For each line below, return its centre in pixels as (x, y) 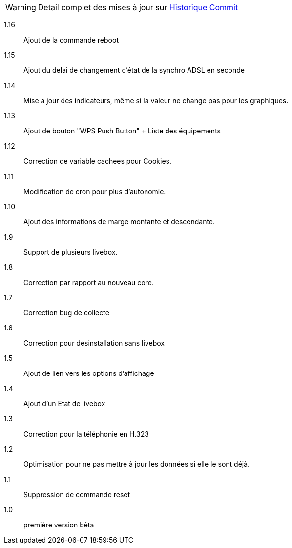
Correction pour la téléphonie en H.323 (86, 434)
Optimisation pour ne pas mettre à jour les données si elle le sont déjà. (137, 464)
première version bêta (59, 525)
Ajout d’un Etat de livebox (64, 404)
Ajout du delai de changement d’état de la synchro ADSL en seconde (134, 70)
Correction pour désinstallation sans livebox (94, 343)
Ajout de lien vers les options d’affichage (89, 373)
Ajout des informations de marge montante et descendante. (119, 222)
